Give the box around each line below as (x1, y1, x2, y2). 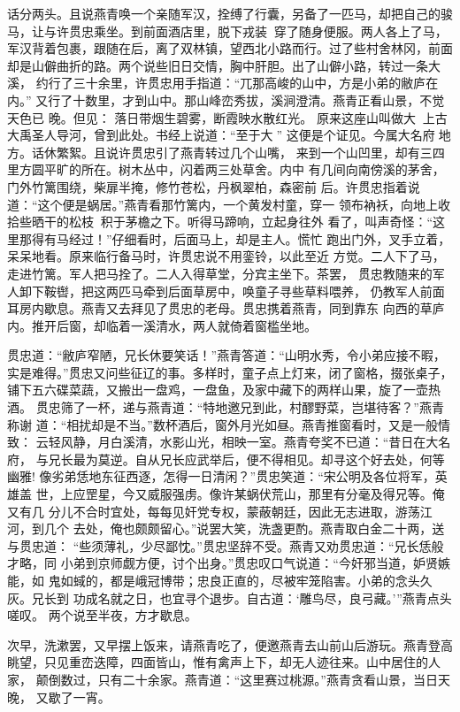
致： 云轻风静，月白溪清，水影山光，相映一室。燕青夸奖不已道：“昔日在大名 (7, 433, 451, 451)
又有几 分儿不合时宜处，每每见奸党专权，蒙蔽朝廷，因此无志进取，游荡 (7, 501, 420, 520)
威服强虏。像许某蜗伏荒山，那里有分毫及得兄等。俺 (147, 485, 445, 503)
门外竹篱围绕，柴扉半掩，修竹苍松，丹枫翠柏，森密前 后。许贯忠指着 (7, 177, 408, 195)
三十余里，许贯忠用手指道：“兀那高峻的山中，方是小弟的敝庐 (73, 73, 426, 92)
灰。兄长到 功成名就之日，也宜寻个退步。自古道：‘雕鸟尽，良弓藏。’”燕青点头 (7, 588, 452, 607)
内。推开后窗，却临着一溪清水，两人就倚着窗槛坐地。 (7, 316, 317, 334)
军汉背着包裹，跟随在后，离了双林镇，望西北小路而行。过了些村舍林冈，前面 (7, 39, 453, 57)
